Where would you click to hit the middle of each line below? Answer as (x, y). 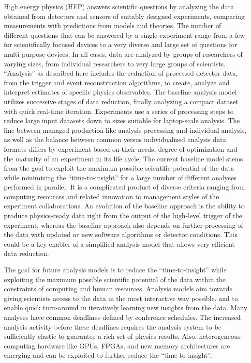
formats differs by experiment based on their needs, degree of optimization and (121, 149)
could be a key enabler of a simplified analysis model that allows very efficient (119, 244)
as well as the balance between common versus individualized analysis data (115, 139)
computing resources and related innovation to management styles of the (111, 196)
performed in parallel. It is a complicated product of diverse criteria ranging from (125, 187)
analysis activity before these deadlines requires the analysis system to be (113, 326)
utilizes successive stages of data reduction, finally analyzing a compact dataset (121, 101)
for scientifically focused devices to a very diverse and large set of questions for (121, 44)
